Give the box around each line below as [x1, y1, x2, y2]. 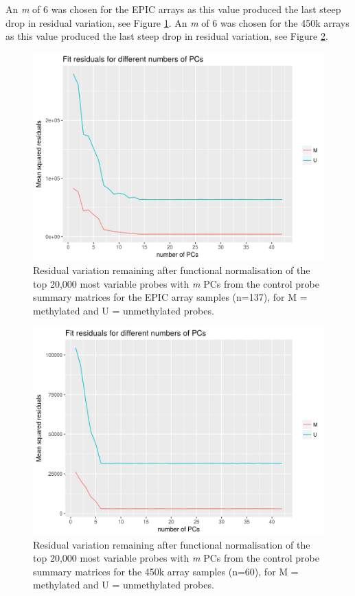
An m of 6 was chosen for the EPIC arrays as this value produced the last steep [5, 2, 341, 16]
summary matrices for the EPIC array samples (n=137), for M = [33, 290, 308, 304]
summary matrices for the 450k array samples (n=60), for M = [33, 564, 299, 578]
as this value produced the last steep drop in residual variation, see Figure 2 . [5, 29, 328, 43]
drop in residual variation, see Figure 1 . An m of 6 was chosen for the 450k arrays [5, 15, 350, 30]
